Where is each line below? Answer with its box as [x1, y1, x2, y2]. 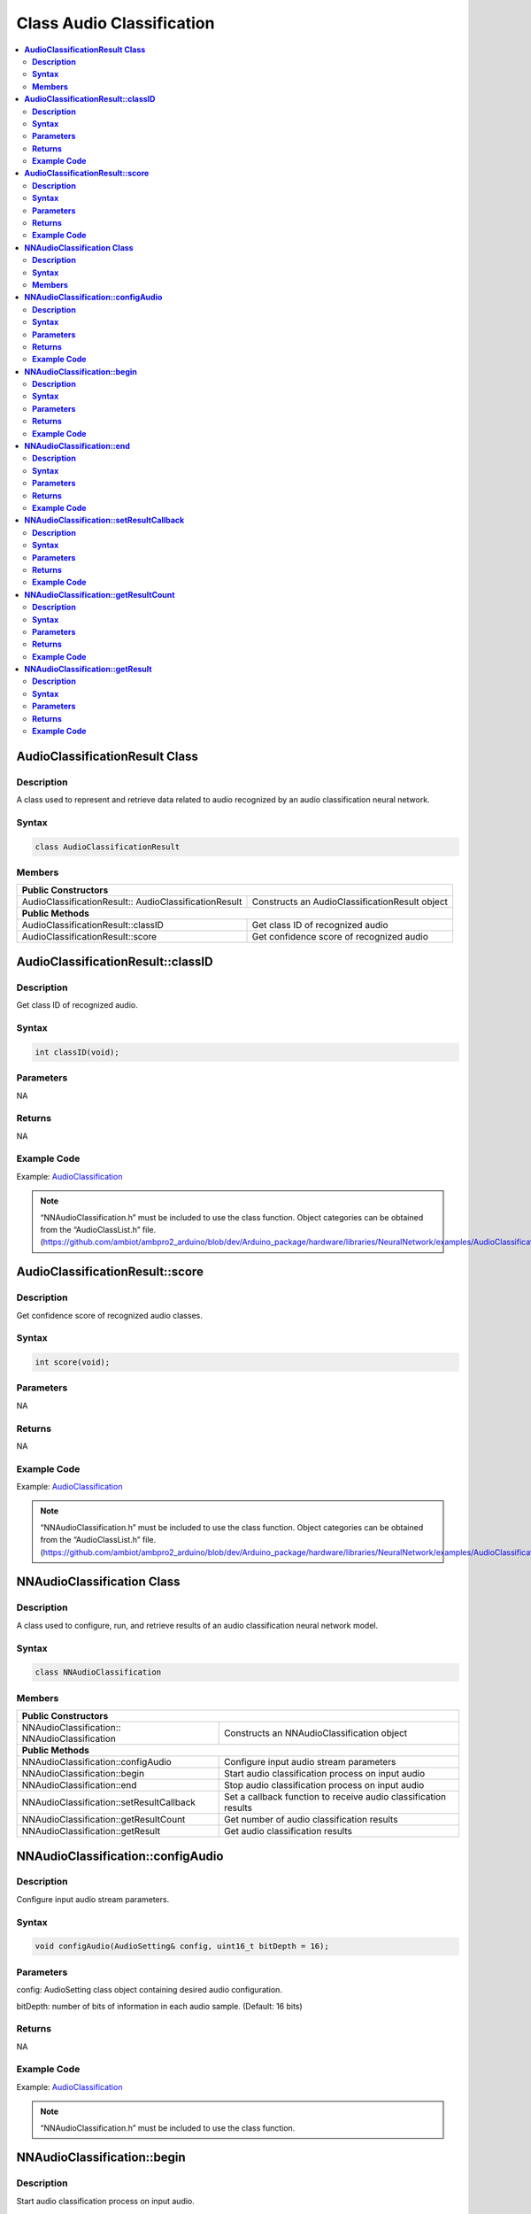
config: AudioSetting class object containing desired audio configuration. [16, 1985, 283, 1995]
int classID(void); [35, 1047, 119, 1057]
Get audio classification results [224, 1825, 353, 1838]
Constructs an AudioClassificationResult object [251, 895, 449, 908]
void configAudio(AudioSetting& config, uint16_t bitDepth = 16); [35, 1941, 329, 1952]
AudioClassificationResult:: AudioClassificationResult [21, 895, 242, 908]
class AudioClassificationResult [35, 841, 181, 852]
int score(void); [35, 1358, 111, 1367]
